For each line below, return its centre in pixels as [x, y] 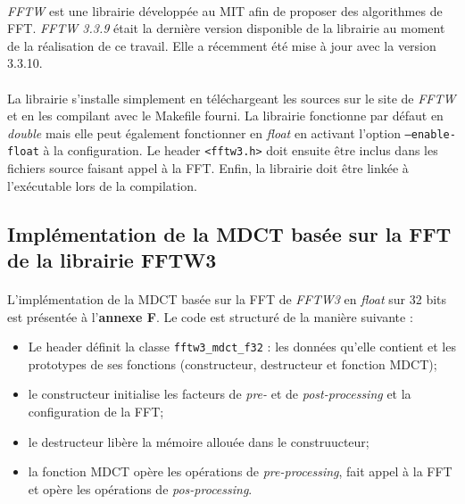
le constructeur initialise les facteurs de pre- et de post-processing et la [220, 394]
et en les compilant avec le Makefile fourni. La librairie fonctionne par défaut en [225, 116]
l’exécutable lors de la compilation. [102, 185]
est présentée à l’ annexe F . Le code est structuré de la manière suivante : [210, 316]
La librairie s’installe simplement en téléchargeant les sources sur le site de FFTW [232, 98]
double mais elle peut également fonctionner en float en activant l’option [204, 132]
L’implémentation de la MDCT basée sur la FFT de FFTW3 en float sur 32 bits [227, 299]
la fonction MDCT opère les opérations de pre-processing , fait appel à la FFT [240, 471]
